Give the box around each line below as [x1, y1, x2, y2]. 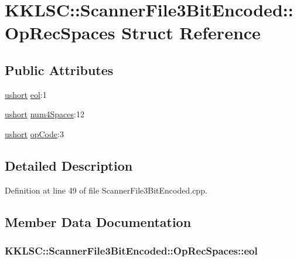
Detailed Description [5, 156, 133, 174]
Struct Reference [121, 21, 261, 45]
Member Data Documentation [5, 212, 192, 231]
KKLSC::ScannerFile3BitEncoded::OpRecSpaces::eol [5, 243, 258, 258]
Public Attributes [5, 60, 114, 79]
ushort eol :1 [5, 88, 47, 100]
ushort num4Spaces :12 [5, 108, 84, 120]
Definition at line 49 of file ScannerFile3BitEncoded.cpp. [5, 184, 207, 196]
